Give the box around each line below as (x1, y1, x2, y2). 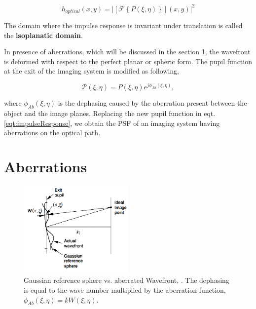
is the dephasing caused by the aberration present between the (58, 98, 247, 108)
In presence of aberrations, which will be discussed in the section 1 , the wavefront (4, 46, 251, 57)
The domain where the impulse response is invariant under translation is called (4, 20, 243, 30)
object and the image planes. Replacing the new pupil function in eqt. (4, 108, 216, 118)
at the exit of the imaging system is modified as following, (4, 66, 179, 76)
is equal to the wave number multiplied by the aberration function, (24, 284, 226, 295)
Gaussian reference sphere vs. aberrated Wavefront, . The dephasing (24, 275, 229, 285)
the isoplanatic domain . (4, 30, 83, 40)
